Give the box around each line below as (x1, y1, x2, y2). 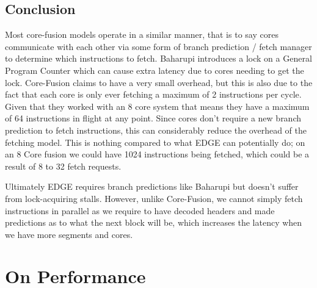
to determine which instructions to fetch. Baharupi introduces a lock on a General (5, 52, 312, 65)
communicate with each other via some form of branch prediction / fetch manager (5, 40, 312, 52)
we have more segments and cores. (5, 228, 133, 240)
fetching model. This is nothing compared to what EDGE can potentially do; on (5, 135, 305, 148)
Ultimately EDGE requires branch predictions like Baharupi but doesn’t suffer (5, 180, 299, 193)
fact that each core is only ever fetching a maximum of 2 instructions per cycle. (5, 88, 302, 101)
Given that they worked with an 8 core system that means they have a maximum (5, 99, 310, 112)
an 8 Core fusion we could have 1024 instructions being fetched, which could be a (5, 148, 310, 160)
